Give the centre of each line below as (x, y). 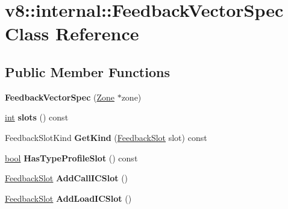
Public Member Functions (87, 71)
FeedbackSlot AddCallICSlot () (67, 178)
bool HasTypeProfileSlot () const (71, 158)
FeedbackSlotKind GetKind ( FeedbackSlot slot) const (106, 137)
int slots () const (37, 117)
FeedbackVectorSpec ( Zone (60, 97)
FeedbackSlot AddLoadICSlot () (68, 198)
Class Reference (72, 33)
